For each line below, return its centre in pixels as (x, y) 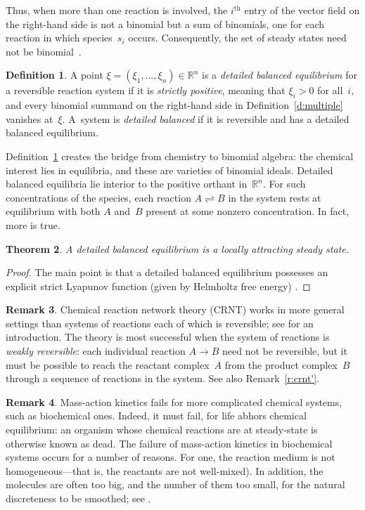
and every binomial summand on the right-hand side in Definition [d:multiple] (174, 105)
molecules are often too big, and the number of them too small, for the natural (175, 484)
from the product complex (281, 364)
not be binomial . (44, 51)
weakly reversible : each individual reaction (96, 351)
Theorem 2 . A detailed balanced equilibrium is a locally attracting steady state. (177, 248)
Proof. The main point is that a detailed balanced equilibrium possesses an (167, 272)
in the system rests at (275, 197)
